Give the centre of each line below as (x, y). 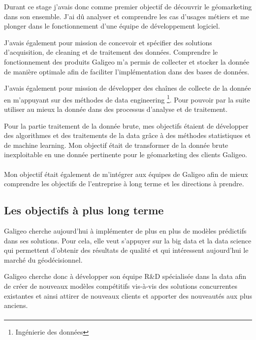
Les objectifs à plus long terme (84, 210)
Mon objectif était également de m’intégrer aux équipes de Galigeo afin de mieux (126, 174)
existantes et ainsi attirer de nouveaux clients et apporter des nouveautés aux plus (128, 295)
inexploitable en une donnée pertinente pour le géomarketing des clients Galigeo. (126, 154)
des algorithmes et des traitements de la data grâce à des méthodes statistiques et (128, 135)
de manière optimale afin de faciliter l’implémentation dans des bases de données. (127, 71)
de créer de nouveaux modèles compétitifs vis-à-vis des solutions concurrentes (121, 286)
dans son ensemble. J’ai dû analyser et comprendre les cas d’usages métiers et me (127, 16)
